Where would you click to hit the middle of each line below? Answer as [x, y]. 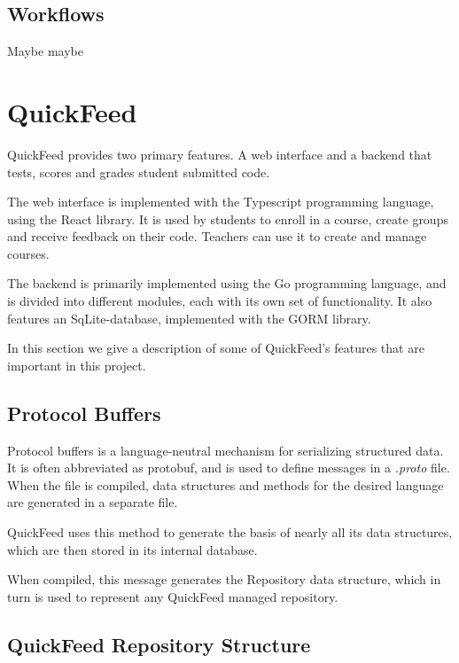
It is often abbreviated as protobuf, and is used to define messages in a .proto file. [229, 468]
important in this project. [77, 365]
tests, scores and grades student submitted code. [139, 172]
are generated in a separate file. [93, 502]
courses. [28, 253]
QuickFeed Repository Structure [159, 644]
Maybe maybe [45, 51]
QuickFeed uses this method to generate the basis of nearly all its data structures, [230, 532]
